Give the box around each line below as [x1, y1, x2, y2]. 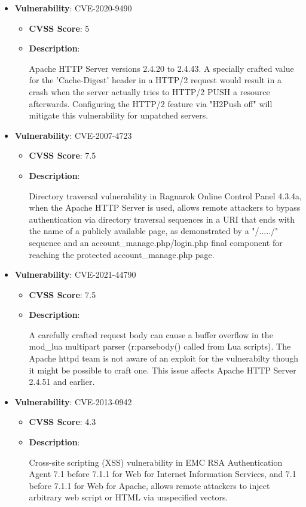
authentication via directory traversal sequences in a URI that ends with [29, 212, 295, 225]
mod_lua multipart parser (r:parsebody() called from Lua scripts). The [29, 340, 291, 353]
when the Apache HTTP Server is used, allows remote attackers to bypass [29, 201, 301, 214]
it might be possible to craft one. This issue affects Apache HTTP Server [29, 363, 296, 376]
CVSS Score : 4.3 [29, 415, 96, 428]
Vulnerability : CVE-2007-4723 [14, 129, 132, 141]
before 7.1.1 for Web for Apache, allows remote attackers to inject [29, 479, 270, 491]
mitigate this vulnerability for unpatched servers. [29, 109, 209, 122]
